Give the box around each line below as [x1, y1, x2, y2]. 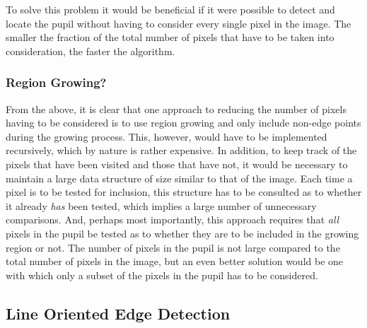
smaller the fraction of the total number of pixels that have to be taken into [6, 30, 334, 45]
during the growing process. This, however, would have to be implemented [6, 129, 327, 143]
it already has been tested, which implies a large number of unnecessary [6, 198, 317, 213]
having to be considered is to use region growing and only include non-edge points [6, 115, 361, 130]
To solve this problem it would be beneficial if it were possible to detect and [6, 2, 335, 16]
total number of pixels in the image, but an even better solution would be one [6, 254, 344, 269]
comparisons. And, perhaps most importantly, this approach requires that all [6, 212, 339, 227]
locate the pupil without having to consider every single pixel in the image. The [6, 16, 351, 30]
